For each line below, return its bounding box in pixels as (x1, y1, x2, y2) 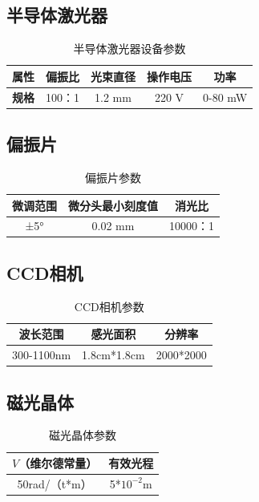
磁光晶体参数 (49, 427, 117, 443)
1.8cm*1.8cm (82, 346, 145, 363)
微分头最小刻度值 (68, 196, 158, 213)
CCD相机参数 (74, 298, 144, 314)
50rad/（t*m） (17, 475, 92, 492)
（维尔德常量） (18, 455, 98, 471)
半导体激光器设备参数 (73, 40, 186, 57)
